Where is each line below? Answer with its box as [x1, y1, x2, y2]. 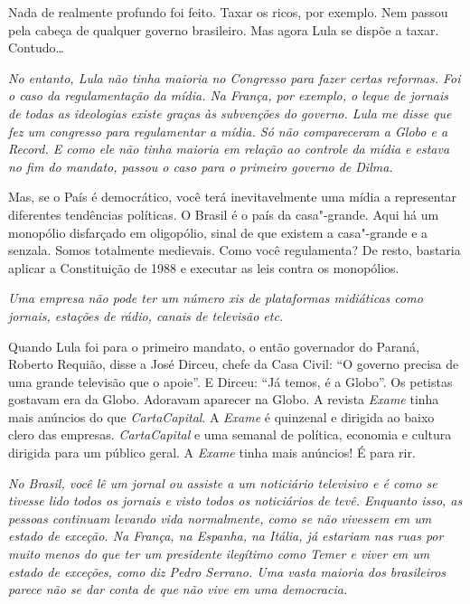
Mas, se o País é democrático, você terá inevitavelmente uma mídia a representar [8, 187, 457, 206]
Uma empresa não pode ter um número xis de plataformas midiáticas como [8, 288, 423, 307]
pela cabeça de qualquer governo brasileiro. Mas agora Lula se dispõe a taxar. [8, 20, 439, 39]
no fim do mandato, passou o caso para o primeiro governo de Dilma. [8, 156, 393, 175]
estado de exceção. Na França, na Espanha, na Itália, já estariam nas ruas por [8, 526, 444, 545]
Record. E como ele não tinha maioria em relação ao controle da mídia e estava [8, 139, 450, 158]
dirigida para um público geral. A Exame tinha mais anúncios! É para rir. [8, 443, 416, 462]
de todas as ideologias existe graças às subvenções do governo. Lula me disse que [8, 103, 452, 122]
